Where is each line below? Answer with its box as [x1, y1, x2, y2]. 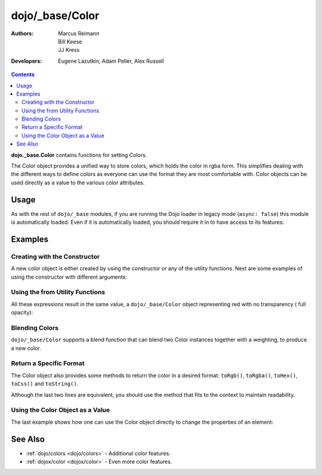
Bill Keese [58, 38, 82, 45]
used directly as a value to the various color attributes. [11, 179, 145, 186]
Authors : [11, 30, 34, 37]
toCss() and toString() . [11, 380, 79, 387]
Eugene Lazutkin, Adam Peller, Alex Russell [58, 57, 164, 64]
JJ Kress [58, 47, 80, 54]
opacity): [11, 309, 33, 316]
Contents [11, 71, 35, 78]
